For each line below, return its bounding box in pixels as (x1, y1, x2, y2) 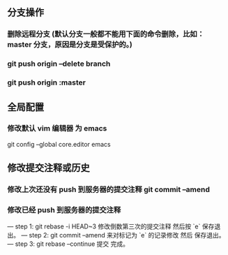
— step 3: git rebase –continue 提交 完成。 (7, 240, 130, 248)
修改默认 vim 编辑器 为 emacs (7, 124, 107, 133)
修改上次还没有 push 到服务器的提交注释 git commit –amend (7, 184, 211, 194)
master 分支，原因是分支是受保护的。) (7, 40, 132, 50)
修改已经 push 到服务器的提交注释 (7, 205, 121, 215)
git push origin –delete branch (7, 59, 111, 68)
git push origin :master (7, 78, 86, 87)
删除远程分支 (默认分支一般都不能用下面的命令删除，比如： (7, 29, 204, 39)
